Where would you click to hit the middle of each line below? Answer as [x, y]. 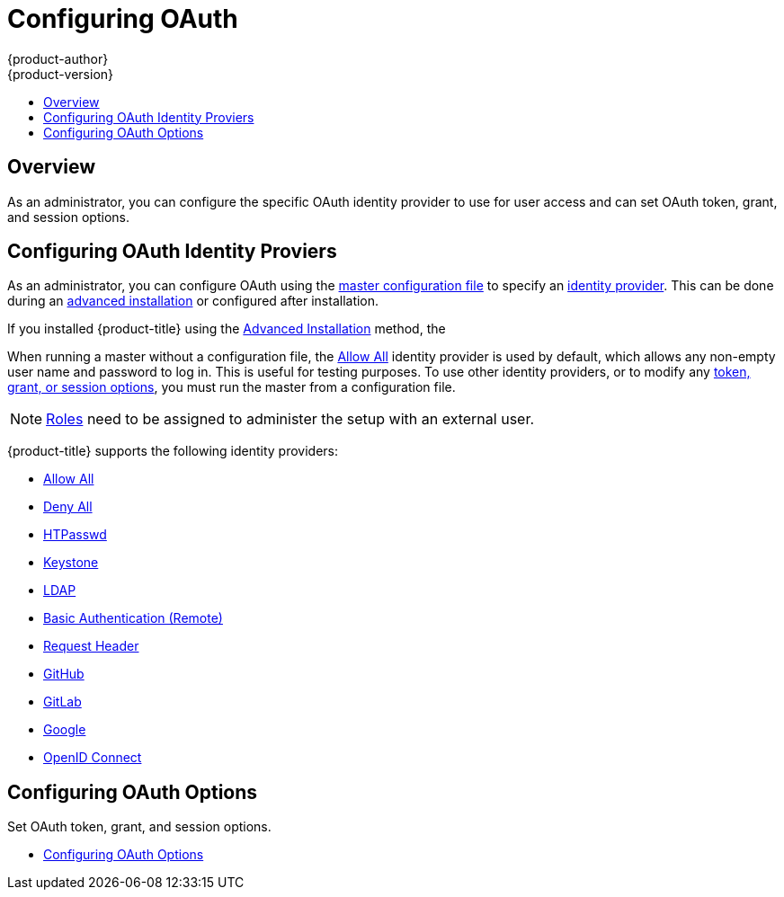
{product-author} [58, 58]
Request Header [91, 646]
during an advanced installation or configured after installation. [193, 301]
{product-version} [61, 74]
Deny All [68, 507]
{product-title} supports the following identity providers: [173, 451]
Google [65, 730]
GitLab [62, 702]
